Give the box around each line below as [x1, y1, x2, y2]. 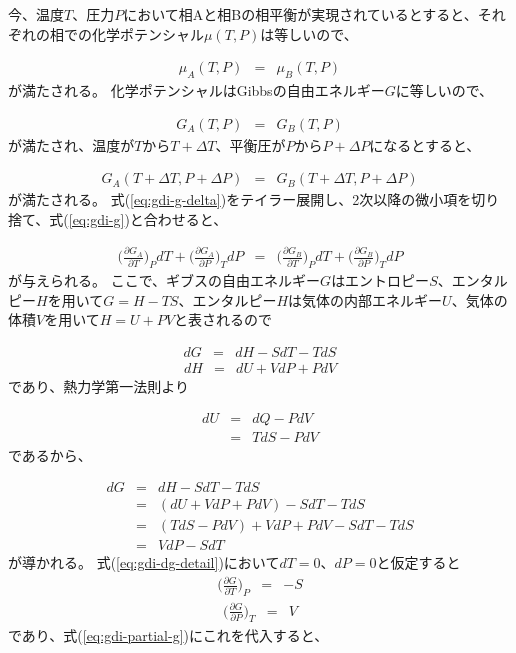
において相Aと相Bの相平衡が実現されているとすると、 [123, 4, 478, 24]
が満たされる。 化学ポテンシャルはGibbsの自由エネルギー [8, 80, 385, 101]
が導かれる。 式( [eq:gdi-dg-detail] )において [8, 552, 280, 573]
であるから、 [8, 444, 92, 465]
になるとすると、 [369, 134, 481, 155]
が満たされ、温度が [8, 134, 135, 155]
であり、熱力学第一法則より [8, 375, 190, 396]
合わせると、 [143, 208, 228, 229]
